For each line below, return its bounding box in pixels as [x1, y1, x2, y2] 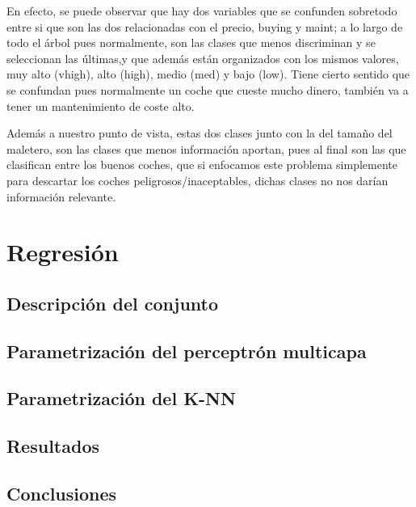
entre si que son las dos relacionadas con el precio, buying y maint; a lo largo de [6, 18, 403, 35]
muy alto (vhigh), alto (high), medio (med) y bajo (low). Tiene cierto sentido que [6, 65, 410, 82]
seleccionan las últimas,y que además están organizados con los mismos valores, [6, 49, 399, 66]
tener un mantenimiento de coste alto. [6, 97, 195, 114]
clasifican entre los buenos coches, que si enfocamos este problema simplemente [6, 156, 397, 173]
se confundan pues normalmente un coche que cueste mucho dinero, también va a [6, 81, 409, 98]
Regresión [6, 235, 119, 268]
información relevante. [6, 188, 116, 205]
